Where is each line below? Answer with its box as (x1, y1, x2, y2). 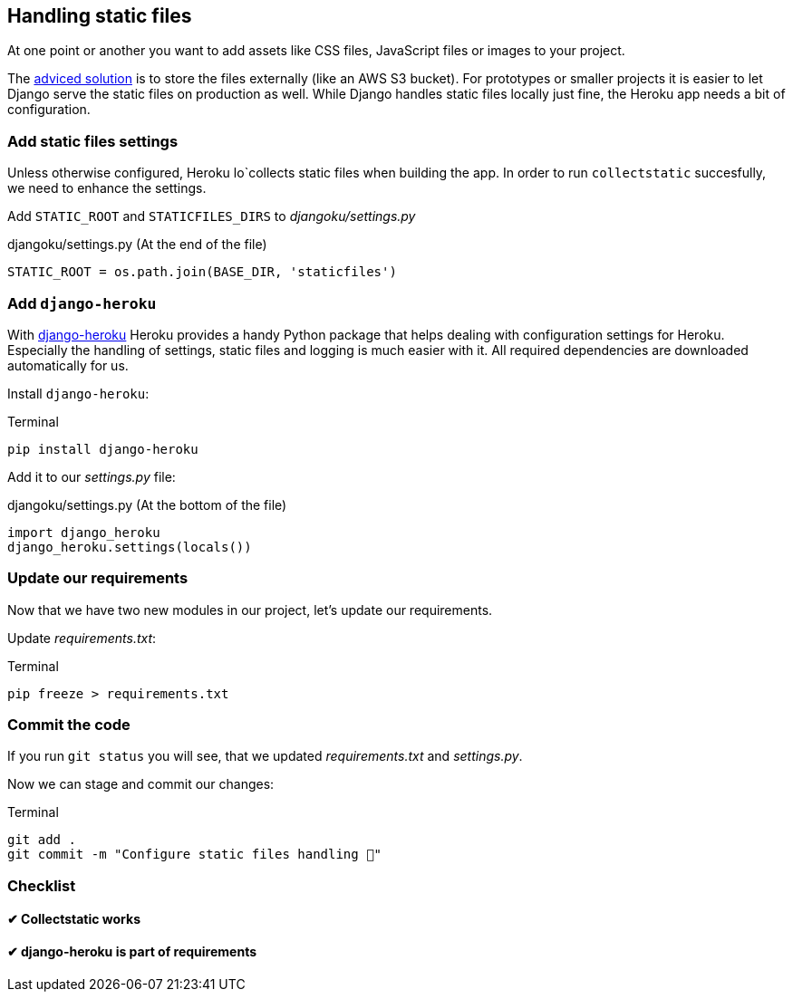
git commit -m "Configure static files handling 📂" (7, 847, 382, 862)
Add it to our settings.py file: (7, 468, 176, 485)
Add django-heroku (7, 293, 157, 312)
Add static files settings (7, 131, 179, 150)
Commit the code (7, 716, 131, 735)
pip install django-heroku (7, 441, 198, 456)
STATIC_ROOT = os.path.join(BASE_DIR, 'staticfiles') (7, 264, 397, 280)
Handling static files (7, 5, 192, 27)
